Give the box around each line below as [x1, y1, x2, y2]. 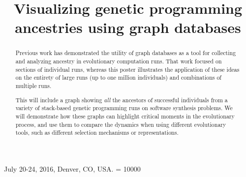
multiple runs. [15, 81, 52, 89]
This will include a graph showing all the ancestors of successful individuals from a [15, 95, 228, 104]
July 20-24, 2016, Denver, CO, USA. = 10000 [4, 163, 141, 174]
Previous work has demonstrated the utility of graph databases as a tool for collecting [15, 49, 236, 57]
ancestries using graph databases [15, 17, 241, 37]
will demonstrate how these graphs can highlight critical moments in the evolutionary [15, 112, 235, 120]
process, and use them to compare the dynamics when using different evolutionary [15, 120, 226, 128]
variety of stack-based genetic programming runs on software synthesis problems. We [15, 104, 233, 112]
